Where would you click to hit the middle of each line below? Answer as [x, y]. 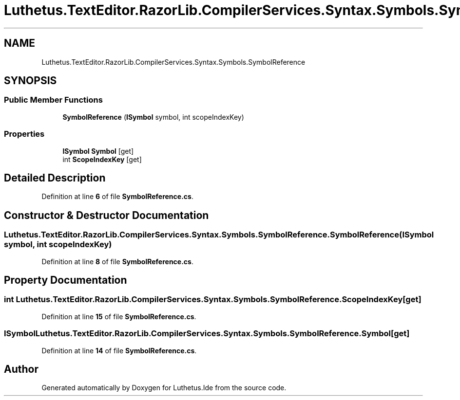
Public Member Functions [53, 100]
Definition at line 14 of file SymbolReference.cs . [119, 350]
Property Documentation [66, 280]
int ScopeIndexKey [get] [102, 159]
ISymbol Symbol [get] [98, 151]
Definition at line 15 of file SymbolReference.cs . [119, 316]
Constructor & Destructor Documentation [106, 215]
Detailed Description [55, 178]
